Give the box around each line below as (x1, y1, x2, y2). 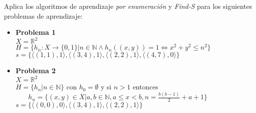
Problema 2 (15, 65, 56, 76)
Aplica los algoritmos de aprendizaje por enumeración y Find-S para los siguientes (4, 1, 252, 11)
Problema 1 (15, 27, 56, 37)
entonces (132, 82, 159, 92)
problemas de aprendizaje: (4, 10, 83, 21)
